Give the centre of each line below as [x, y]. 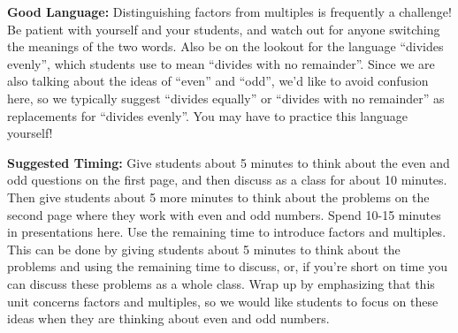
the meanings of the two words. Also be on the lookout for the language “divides [225, 46]
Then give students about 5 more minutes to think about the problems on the [218, 197]
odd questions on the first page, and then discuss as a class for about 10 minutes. [227, 180]
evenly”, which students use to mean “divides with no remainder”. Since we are [221, 63]
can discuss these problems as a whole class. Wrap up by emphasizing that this [221, 283]
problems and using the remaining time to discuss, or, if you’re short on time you [228, 266]
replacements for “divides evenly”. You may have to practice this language [207, 115]
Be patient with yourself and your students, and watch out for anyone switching [224, 29]
